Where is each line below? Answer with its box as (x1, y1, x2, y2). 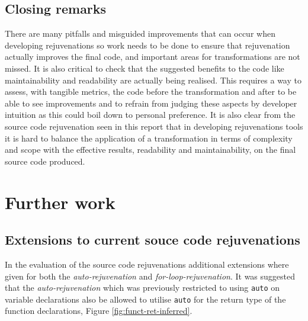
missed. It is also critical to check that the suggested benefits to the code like (5, 62, 284, 74)
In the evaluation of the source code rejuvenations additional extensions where (5, 258, 289, 270)
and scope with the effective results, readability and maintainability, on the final (5, 143, 296, 156)
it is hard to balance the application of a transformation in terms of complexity (5, 131, 293, 144)
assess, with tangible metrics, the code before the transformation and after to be (5, 85, 297, 98)
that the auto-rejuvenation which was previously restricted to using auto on (5, 281, 280, 294)
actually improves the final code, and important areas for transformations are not (5, 50, 300, 63)
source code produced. (5, 155, 85, 167)
